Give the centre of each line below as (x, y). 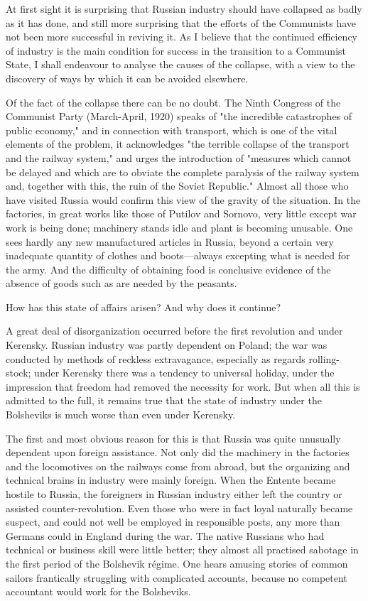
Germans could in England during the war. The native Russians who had (165, 535)
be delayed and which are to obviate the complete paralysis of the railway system (183, 172)
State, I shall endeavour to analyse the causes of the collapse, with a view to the (180, 64)
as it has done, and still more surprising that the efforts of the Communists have (181, 22)
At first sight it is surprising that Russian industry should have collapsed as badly (184, 9)
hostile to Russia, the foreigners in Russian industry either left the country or (174, 494)
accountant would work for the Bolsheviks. (98, 591)
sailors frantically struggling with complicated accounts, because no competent (177, 577)
